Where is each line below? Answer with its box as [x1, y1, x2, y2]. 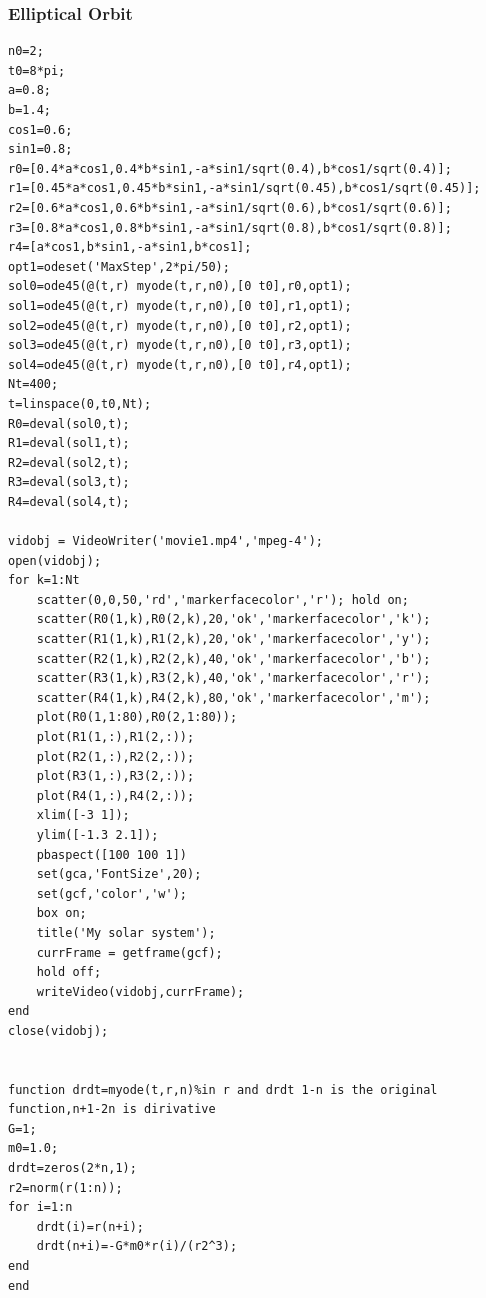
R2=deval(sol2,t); [8, 455, 130, 470]
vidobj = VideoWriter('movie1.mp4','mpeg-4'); [8, 534, 323, 549]
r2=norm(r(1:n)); [8, 1180, 123, 1195]
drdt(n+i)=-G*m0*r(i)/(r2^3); [36, 1239, 238, 1254]
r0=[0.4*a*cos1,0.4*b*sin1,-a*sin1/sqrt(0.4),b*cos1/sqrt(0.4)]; [8, 161, 452, 176]
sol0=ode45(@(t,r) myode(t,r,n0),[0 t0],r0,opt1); [8, 279, 352, 294]
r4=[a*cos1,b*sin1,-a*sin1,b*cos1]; [8, 240, 252, 255]
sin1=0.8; [8, 142, 73, 157]
